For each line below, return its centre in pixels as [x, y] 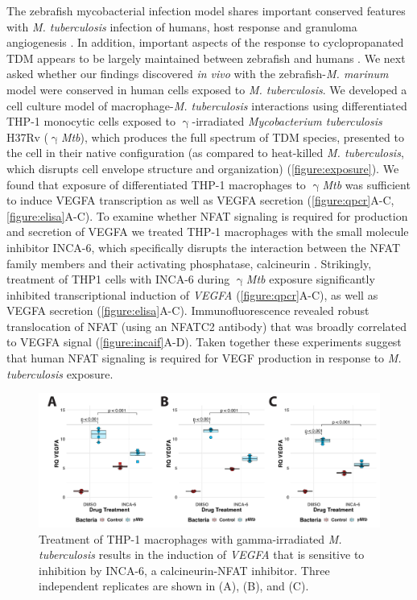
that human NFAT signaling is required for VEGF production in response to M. [204, 358]
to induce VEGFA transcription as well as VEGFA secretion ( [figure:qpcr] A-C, [200, 200]
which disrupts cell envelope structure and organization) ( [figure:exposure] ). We [203, 168]
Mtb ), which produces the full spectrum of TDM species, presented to [232, 137]
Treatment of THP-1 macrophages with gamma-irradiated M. [190, 538]
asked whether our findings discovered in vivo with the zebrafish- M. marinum [198, 74]
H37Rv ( [27, 137]
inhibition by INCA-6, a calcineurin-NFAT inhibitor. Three [184, 570]
